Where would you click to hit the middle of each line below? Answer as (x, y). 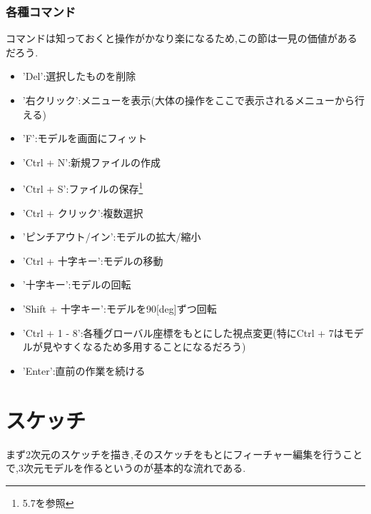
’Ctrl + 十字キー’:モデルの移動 (93, 260)
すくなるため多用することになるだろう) (154, 347)
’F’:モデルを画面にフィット (85, 138)
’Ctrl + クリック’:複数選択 (83, 212)
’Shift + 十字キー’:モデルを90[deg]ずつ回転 (120, 308)
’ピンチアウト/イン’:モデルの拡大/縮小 (112, 237)
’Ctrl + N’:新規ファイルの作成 (92, 162)
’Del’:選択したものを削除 (79, 76)
